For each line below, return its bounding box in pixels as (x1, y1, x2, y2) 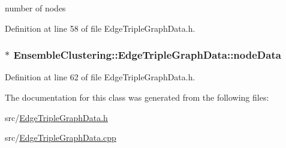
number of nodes (5, 2, 66, 14)
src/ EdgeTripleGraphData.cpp (5, 131, 116, 144)
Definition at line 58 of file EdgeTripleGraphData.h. (5, 22, 195, 34)
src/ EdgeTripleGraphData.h (5, 111, 108, 123)
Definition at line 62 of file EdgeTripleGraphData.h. (5, 71, 195, 83)
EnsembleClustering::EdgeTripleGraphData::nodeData (13, 47, 281, 62)
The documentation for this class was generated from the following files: (5, 91, 269, 103)
